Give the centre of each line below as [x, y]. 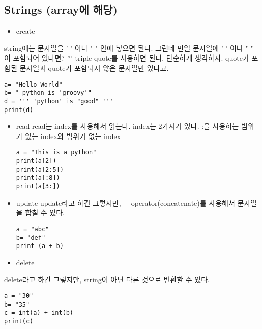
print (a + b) [40, 246]
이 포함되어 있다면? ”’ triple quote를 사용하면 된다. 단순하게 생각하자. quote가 [127, 58]
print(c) [19, 321]
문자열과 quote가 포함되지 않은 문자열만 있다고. [94, 67]
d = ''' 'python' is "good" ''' [59, 101]
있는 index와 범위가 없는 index [73, 136]
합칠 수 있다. [45, 213]
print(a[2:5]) [40, 169]
